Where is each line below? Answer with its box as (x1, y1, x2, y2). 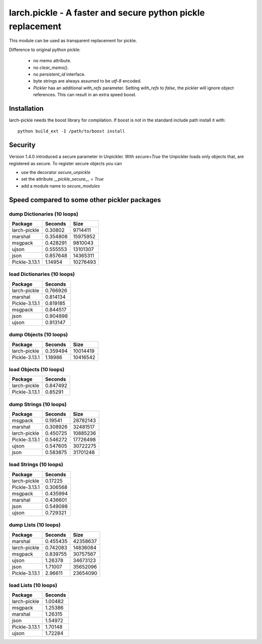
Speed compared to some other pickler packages (9, 196, 161, 204)
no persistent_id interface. (33, 71, 86, 77)
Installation (9, 104, 44, 113)
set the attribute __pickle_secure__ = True (21, 176, 104, 182)
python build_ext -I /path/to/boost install (17, 129, 126, 134)
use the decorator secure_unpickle (21, 169, 91, 175)
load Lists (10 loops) (9, 582, 58, 589)
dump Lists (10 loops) (9, 522, 61, 528)
